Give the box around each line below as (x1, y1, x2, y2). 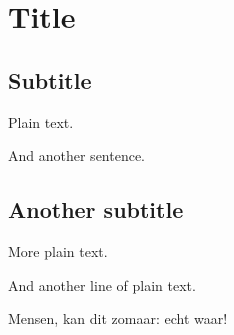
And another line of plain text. (8, 274, 196, 295)
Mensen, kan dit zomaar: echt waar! (8, 308, 228, 329)
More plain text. (8, 240, 108, 261)
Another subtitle (8, 194, 184, 225)
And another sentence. (8, 145, 146, 166)
